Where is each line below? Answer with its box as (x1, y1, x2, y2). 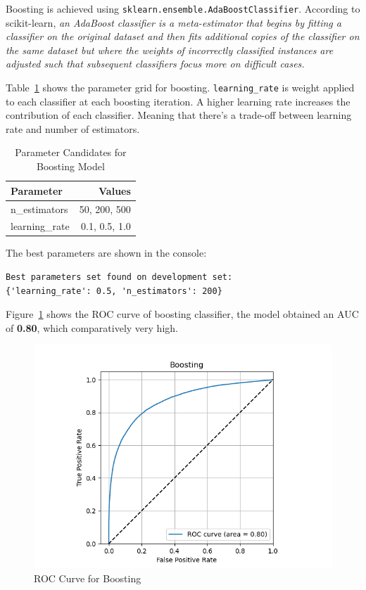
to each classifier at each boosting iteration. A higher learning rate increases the (6, 94, 351, 108)
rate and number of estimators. (6, 121, 140, 136)
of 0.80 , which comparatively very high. (6, 320, 178, 335)
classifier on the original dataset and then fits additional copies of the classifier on (6, 29, 360, 44)
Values (99, 183, 131, 198)
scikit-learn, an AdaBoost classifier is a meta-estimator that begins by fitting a (6, 15, 341, 30)
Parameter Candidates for (15, 145, 127, 160)
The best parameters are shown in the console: (6, 245, 207, 260)
